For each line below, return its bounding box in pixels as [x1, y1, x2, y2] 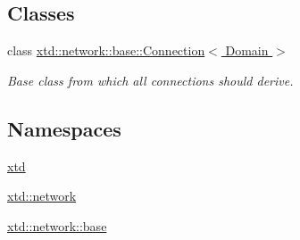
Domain [225, 41, 269, 60]
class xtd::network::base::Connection [7, 41, 205, 60]
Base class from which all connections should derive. [7, 70, 294, 89]
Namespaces [7, 114, 121, 142]
